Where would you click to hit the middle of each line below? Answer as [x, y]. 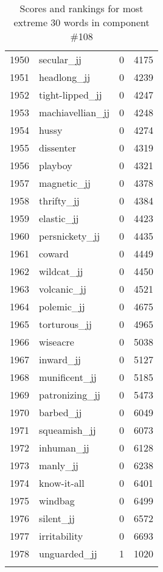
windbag [57, 500]
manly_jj [59, 465]
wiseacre [57, 342]
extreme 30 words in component [81, 22]
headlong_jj [65, 77]
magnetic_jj [65, 183]
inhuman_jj [64, 448]
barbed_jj [61, 412]
